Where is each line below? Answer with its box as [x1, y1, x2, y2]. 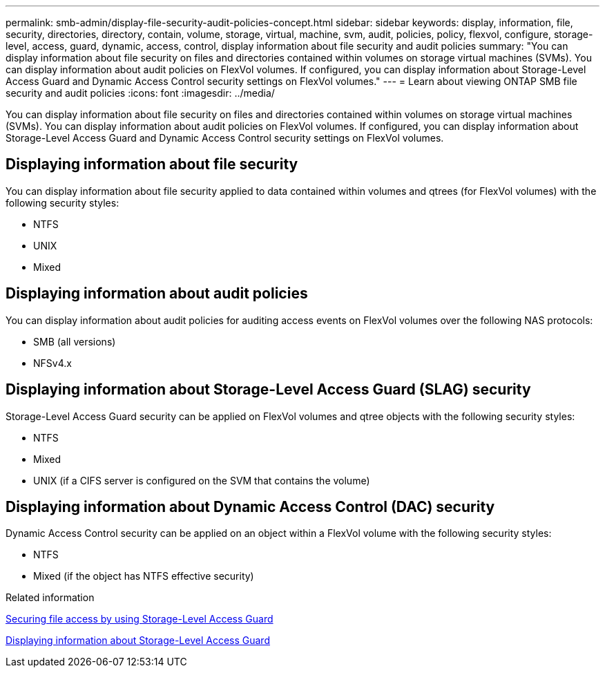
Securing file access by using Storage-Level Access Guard [6, 613, 273, 625]
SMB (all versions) [33, 335, 116, 348]
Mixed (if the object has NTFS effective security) [33, 570, 254, 582]
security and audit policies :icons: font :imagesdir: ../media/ [6, 87, 275, 99]
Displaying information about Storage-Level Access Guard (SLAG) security [6, 381, 531, 399]
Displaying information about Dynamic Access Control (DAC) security [6, 497, 495, 515]
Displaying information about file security [6, 155, 298, 173]
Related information [6, 591, 95, 604]
